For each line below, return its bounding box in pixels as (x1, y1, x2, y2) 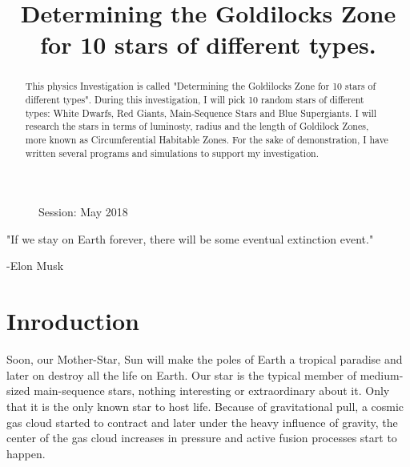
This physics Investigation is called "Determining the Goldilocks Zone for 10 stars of (25, 79, 376, 93)
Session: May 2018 (38, 203, 128, 220)
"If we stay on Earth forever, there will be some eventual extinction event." (6, 230, 374, 247)
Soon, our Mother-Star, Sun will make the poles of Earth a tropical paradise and (6, 351, 403, 368)
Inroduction (6, 304, 139, 337)
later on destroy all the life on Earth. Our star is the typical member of (6, 366, 356, 383)
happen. (6, 445, 46, 461)
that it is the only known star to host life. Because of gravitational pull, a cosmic (6, 397, 404, 414)
